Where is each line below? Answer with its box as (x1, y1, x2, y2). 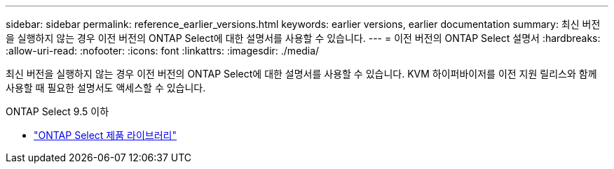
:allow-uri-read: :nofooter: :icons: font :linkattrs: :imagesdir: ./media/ (6, 45, 320, 57)
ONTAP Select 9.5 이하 (6, 105, 109, 117)
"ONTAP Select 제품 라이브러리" (34, 129, 177, 141)
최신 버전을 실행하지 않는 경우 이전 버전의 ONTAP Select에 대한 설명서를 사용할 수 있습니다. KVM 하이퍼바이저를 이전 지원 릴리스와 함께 (6, 68, 597, 80)
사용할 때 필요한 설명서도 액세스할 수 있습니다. (6, 82, 206, 94)
